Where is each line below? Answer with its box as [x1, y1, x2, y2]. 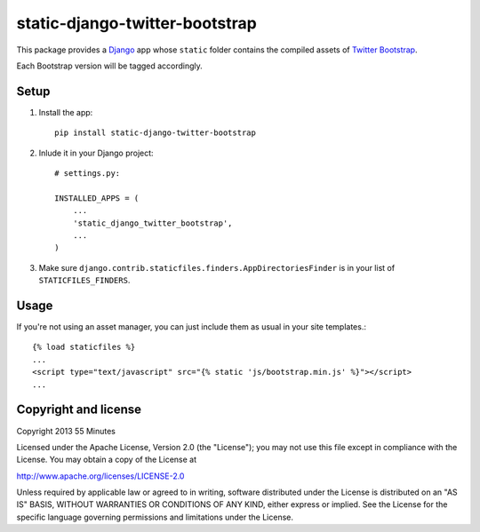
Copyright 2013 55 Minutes [16, 425, 116, 436]
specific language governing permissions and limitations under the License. [16, 512, 293, 522]
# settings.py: [54, 169, 121, 179]
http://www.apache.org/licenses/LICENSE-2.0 [16, 471, 185, 481]
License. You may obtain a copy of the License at [16, 454, 197, 465]
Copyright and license [16, 402, 142, 417]
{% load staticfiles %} [32, 342, 136, 353]
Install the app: [38, 107, 93, 117]
